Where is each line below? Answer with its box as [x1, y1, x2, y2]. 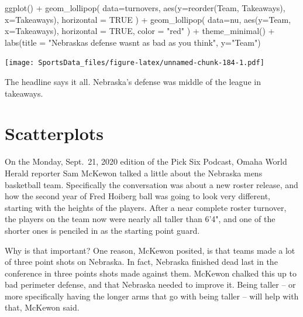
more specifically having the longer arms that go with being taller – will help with [5, 289, 299, 302]
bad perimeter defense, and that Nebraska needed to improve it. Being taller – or [5, 278, 296, 291]
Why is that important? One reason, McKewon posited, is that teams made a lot [5, 244, 295, 256]
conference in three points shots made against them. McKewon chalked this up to [5, 267, 297, 279]
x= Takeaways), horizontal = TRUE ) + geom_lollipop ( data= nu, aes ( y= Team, [5, 13, 291, 25]
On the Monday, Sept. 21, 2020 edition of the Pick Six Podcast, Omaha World [5, 155, 287, 168]
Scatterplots [5, 121, 104, 145]
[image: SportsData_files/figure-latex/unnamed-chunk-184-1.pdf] [5, 59, 264, 67]
